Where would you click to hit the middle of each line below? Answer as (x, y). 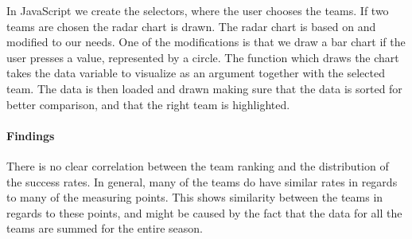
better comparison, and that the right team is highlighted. (148, 104)
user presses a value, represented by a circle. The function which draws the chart (203, 57)
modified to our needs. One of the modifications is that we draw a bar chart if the (206, 42)
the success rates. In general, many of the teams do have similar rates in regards (202, 181)
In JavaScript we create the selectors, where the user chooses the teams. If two (198, 10)
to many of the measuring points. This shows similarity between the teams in (195, 197)
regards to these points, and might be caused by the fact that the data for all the (204, 212)
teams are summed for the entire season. (105, 228)
